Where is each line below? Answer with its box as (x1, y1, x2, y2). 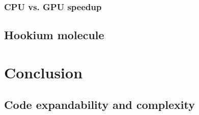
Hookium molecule (4, 27, 104, 43)
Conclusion (4, 62, 83, 82)
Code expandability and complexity (4, 97, 195, 112)
